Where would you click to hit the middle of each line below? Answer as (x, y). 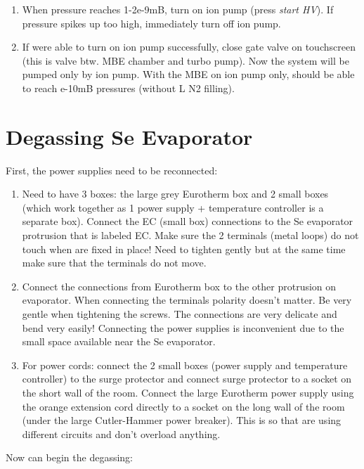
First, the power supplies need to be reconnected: (112, 170)
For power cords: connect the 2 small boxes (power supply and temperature (185, 365)
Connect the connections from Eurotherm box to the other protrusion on (179, 286)
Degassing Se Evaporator (129, 136)
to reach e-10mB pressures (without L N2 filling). (128, 88)
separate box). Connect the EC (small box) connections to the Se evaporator (188, 221)
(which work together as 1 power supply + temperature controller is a (173, 207)
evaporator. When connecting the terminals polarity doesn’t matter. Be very (187, 300)
